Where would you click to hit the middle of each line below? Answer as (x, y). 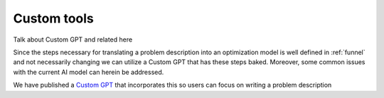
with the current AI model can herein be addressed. (89, 72)
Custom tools (53, 18)
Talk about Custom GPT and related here (73, 39)
